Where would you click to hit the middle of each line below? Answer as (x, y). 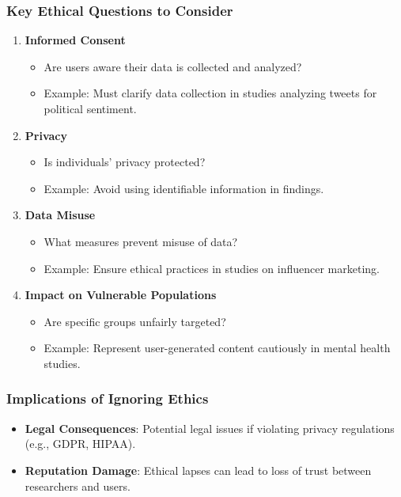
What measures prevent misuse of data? (141, 241)
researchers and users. (78, 486)
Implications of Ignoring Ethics (108, 398)
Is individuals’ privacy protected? (125, 162)
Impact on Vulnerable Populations (121, 295)
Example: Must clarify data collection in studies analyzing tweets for (210, 93)
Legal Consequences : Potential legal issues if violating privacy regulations (210, 428)
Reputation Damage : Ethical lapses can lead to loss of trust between (198, 470)
